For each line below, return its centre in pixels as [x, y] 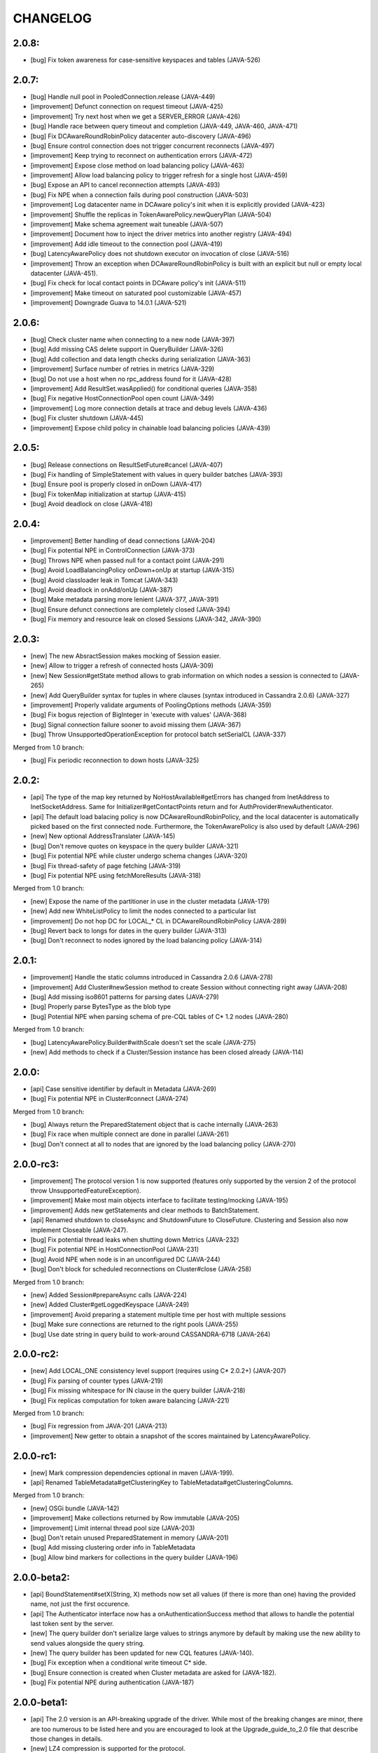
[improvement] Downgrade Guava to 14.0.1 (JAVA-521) [108, 303]
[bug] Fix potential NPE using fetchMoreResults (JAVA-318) [116, 875]
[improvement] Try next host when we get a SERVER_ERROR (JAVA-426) [135, 116]
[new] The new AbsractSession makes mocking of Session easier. [126, 656]
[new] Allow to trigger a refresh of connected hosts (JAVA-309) [122, 665]
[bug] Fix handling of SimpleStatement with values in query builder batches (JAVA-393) [157, 474]
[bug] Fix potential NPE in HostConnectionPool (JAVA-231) [115, 1250]
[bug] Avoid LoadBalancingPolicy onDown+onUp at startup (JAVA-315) [132, 570]
